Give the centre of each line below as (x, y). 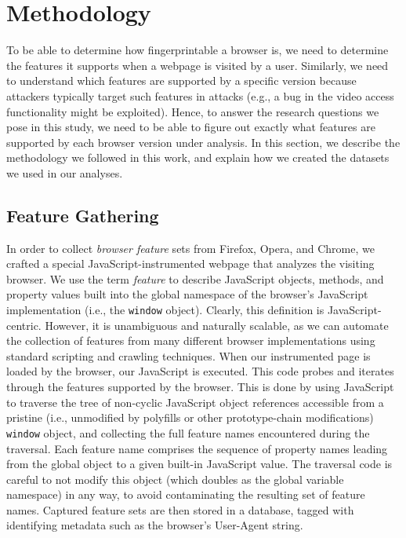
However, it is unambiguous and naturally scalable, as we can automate (217, 325)
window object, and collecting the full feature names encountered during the (188, 432)
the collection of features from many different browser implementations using (191, 340)
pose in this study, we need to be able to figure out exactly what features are (191, 127)
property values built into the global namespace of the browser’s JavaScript (187, 294)
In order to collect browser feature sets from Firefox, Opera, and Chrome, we (190, 248)
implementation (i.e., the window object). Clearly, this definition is (165, 310)
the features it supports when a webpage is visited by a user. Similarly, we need (198, 65)
